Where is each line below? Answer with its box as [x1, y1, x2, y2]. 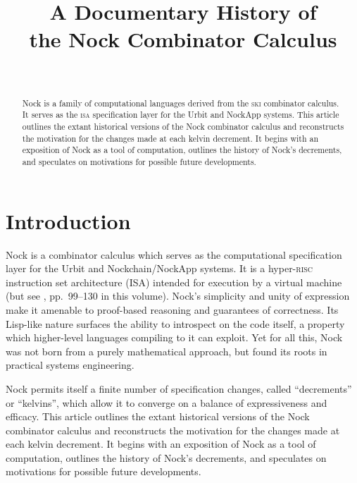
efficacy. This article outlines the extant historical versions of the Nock [6, 409, 310, 424]
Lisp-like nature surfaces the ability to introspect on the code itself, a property [6, 316, 345, 331]
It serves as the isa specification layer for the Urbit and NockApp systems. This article [22, 109, 339, 121]
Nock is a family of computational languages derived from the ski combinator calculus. [22, 97, 339, 109]
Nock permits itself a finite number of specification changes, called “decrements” [6, 381, 352, 396]
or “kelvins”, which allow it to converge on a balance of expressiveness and [6, 395, 327, 410]
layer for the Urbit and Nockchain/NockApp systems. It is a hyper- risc [6, 261, 313, 276]
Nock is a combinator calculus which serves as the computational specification [6, 247, 342, 262]
